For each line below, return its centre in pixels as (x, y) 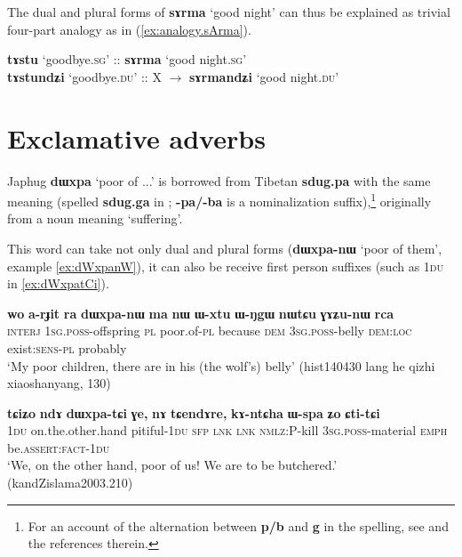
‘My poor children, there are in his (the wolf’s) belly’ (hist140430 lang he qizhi (221, 365)
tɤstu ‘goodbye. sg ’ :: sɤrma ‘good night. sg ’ (127, 59)
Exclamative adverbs (136, 137)
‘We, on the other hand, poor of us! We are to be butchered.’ (172, 465)
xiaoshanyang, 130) (59, 383)
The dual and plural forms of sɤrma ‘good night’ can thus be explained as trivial (229, 12)
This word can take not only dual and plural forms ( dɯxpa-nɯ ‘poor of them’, (225, 248)
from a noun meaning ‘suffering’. (95, 218)
